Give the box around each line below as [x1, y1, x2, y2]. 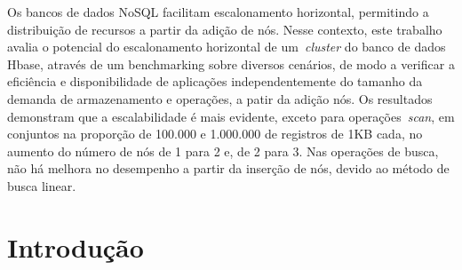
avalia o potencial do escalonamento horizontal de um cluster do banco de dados [7, 37, 446, 56]
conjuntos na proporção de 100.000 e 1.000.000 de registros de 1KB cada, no [7, 124, 423, 143]
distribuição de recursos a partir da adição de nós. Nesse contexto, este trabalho [7, 20, 442, 38]
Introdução [7, 228, 144, 265]
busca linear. [7, 176, 76, 195]
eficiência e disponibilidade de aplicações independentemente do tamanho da [7, 72, 423, 91]
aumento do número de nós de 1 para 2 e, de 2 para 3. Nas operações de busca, [7, 141, 439, 160]
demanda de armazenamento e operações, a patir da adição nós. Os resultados [7, 89, 433, 107]
